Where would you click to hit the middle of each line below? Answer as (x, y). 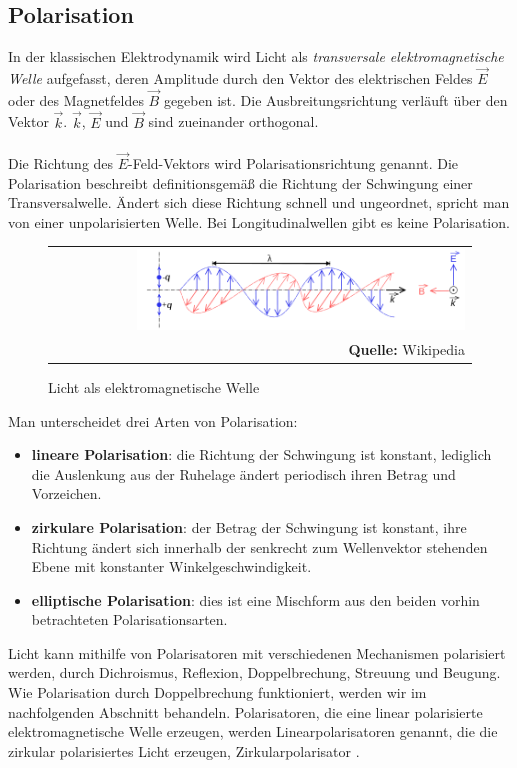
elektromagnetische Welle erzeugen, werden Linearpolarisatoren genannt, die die (253, 731)
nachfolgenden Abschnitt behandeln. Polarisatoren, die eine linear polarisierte (245, 711)
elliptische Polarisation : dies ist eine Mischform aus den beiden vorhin (255, 599)
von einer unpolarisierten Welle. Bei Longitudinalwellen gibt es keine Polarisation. (259, 221)
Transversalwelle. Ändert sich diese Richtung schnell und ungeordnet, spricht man (259, 202)
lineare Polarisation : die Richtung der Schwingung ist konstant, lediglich (261, 454)
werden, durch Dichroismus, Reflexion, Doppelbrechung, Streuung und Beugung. (254, 672)
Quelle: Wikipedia (406, 348)
